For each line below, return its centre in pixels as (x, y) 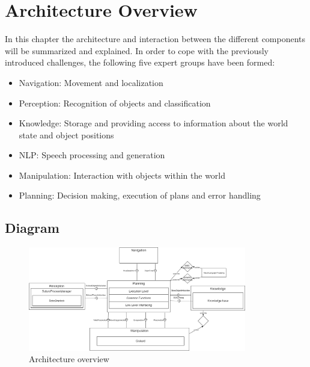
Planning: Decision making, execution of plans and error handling (140, 195)
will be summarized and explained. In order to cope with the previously (137, 50)
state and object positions (66, 134)
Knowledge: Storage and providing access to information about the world (153, 123)
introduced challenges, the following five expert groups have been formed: (140, 62)
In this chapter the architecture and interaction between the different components (155, 39)
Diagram (32, 228)
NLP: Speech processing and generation (92, 155)
